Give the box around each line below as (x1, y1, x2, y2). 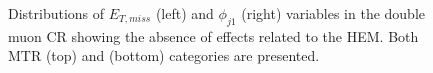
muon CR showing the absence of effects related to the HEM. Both (8, 25, 419, 46)
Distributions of (8, 3, 105, 23)
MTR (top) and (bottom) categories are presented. (8, 45, 320, 66)
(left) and (155, 3, 214, 23)
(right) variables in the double (241, 3, 426, 23)
